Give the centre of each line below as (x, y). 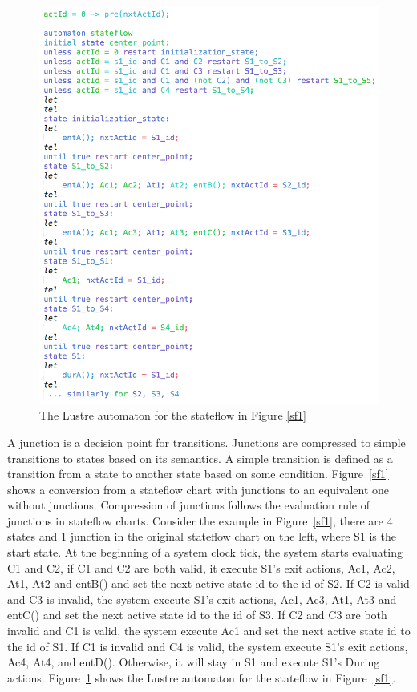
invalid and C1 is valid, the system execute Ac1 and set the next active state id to (209, 631)
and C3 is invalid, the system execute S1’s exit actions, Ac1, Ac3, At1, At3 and (202, 599)
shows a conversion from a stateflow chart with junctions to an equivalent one (198, 489)
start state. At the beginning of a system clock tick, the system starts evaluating (205, 552)
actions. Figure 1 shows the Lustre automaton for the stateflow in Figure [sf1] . (202, 677)
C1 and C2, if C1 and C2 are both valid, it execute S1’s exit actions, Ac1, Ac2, (201, 567)
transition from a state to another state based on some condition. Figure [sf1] (198, 474)
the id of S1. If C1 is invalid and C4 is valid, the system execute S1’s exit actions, (208, 646)
